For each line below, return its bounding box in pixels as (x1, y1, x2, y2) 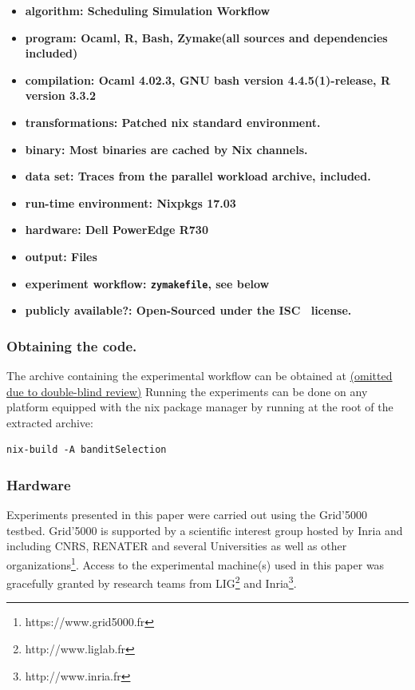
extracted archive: (6, 414, 93, 430)
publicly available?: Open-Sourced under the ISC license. (25, 302, 352, 319)
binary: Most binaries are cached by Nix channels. (25, 141, 308, 157)
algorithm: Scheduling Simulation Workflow (25, 2, 271, 18)
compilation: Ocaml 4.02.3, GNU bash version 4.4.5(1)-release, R (25, 71, 390, 88)
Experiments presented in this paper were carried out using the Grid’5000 (6, 506, 368, 523)
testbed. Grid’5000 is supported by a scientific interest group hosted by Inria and (6, 521, 403, 538)
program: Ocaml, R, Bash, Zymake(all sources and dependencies (25, 29, 388, 46)
